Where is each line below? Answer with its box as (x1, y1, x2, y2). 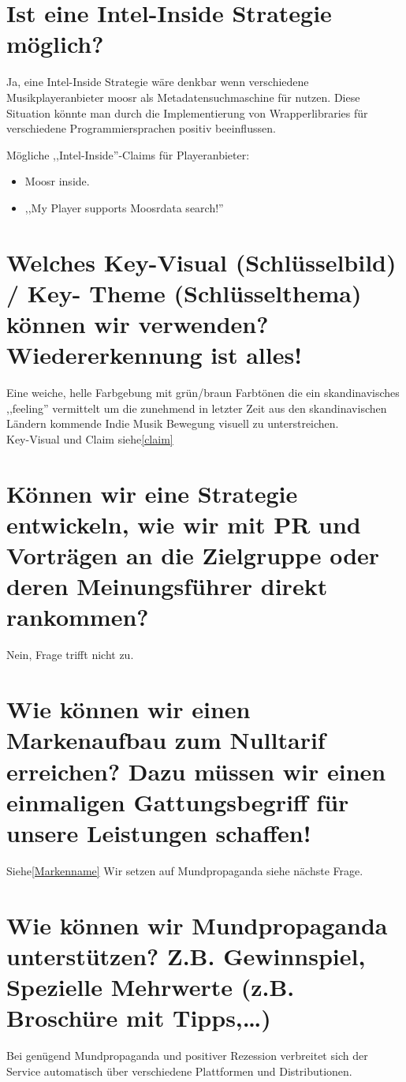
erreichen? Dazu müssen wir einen (6, 754, 386, 787)
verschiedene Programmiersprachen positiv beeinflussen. (6, 120, 276, 137)
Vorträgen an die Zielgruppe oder (6, 539, 380, 571)
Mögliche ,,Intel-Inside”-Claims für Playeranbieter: (6, 146, 250, 163)
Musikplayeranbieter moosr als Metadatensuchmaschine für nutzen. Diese (6, 88, 360, 105)
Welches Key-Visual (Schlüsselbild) (6, 245, 397, 278)
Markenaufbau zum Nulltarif (6, 724, 326, 756)
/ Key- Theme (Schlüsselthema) (6, 276, 362, 309)
